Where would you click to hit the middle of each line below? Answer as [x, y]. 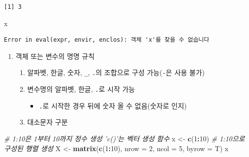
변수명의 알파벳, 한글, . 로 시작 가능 [81, 89]
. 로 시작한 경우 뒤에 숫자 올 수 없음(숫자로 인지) [113, 105]
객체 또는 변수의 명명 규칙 [55, 56]
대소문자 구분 [47, 122]
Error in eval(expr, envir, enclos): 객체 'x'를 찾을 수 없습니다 [107, 40]
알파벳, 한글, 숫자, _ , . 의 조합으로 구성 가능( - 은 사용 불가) [116, 72]
